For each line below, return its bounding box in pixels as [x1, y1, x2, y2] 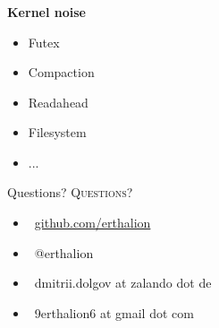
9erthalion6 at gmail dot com [34, 303, 194, 322]
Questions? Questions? [7, 183, 133, 202]
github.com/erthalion [34, 213, 151, 232]
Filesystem [28, 123, 87, 142]
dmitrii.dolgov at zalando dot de [34, 273, 212, 292]
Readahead [28, 92, 88, 111]
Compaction [28, 63, 95, 82]
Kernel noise [7, 2, 86, 21]
